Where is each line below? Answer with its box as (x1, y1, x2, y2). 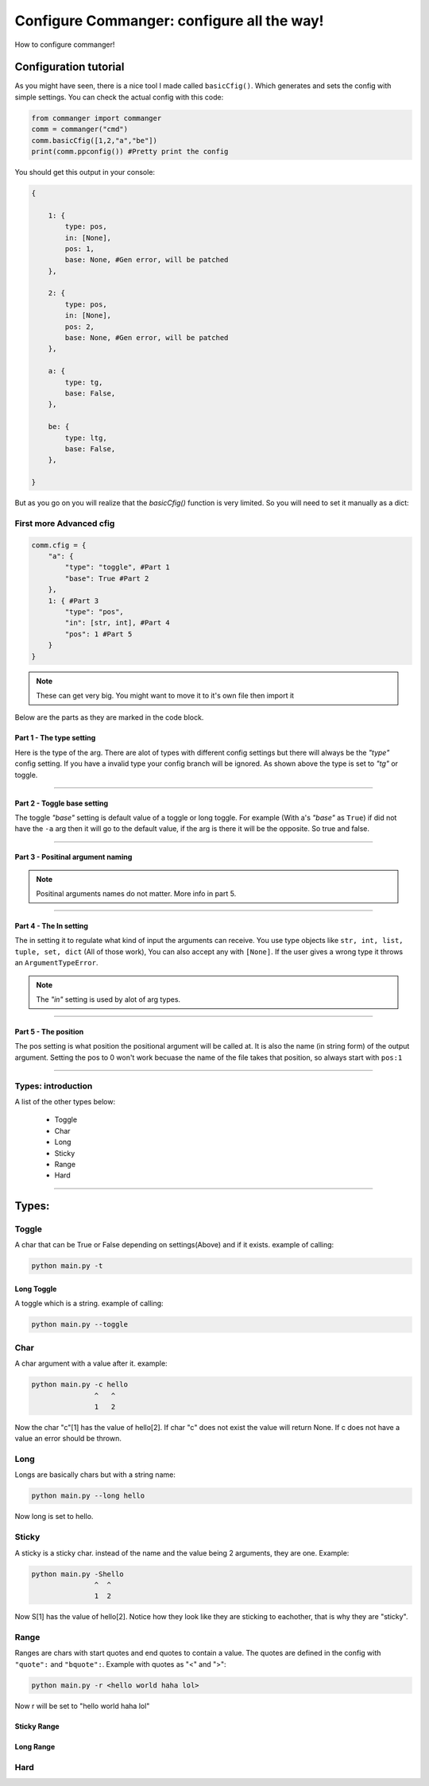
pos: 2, (64, 322, 95, 331)
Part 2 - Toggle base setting (14, 798, 109, 808)
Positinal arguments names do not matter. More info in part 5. (36, 889, 237, 899)
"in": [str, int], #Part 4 (64, 618, 170, 628)
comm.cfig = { (31, 540, 87, 550)
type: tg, (64, 377, 103, 387)
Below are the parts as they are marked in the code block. (14, 713, 204, 722)
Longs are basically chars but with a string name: (14, 1470, 176, 1479)
